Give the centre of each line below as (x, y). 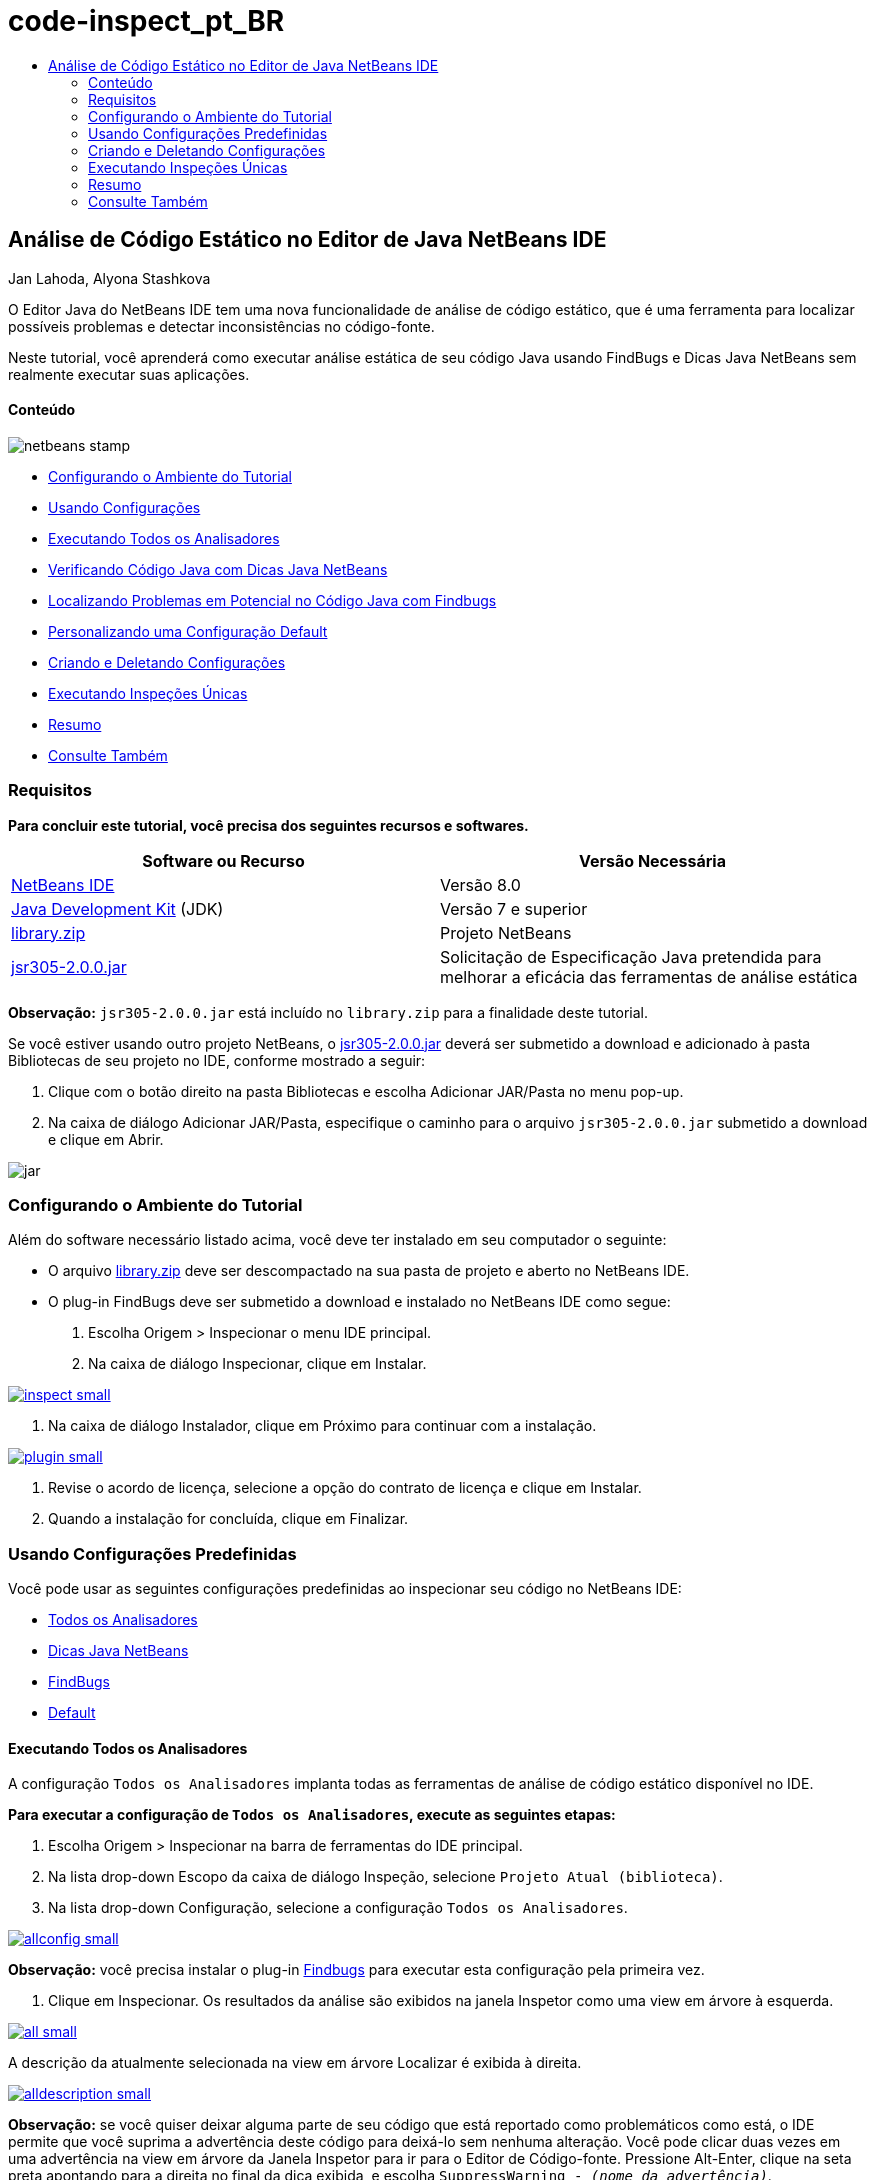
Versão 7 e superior (514, 908)
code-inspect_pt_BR (146, 21)
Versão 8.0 (480, 884)
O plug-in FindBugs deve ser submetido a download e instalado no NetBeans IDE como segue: (359, 1302)
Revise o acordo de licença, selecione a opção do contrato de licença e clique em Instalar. (345, 1488)
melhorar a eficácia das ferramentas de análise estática (649, 976)
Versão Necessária (652, 860)
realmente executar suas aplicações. (129, 374)
